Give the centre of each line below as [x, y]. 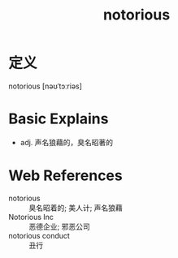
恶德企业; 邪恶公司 [60, 226]
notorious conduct [39, 235]
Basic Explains [59, 119]
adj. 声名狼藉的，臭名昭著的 [67, 142]
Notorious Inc [31, 217]
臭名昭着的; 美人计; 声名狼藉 [76, 208]
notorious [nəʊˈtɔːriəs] [46, 86]
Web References [66, 176]
